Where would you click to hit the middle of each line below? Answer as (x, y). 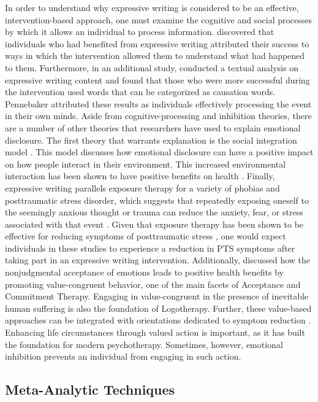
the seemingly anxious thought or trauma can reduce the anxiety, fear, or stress (154, 212)
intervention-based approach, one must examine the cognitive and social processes (159, 19)
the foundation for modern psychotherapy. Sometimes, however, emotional (144, 344)
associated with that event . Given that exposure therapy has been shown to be (154, 224)
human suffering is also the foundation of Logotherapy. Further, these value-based (158, 308)
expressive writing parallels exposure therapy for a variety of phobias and (142, 187)
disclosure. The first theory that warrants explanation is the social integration (151, 140)
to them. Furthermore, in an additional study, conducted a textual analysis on (152, 67)
